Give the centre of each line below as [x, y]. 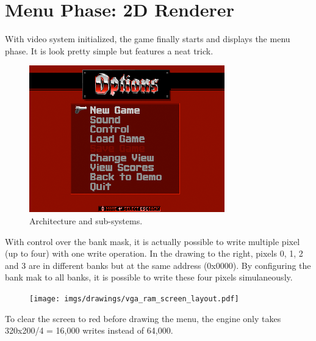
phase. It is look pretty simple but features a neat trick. [109, 50]
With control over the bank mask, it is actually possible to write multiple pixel [153, 241]
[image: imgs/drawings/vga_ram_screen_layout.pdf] [134, 299]
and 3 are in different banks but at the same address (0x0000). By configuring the [158, 265]
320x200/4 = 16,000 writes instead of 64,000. [89, 330]
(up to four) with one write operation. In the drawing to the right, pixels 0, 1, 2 [154, 253]
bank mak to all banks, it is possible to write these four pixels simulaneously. [149, 277]
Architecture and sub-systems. [86, 220]
